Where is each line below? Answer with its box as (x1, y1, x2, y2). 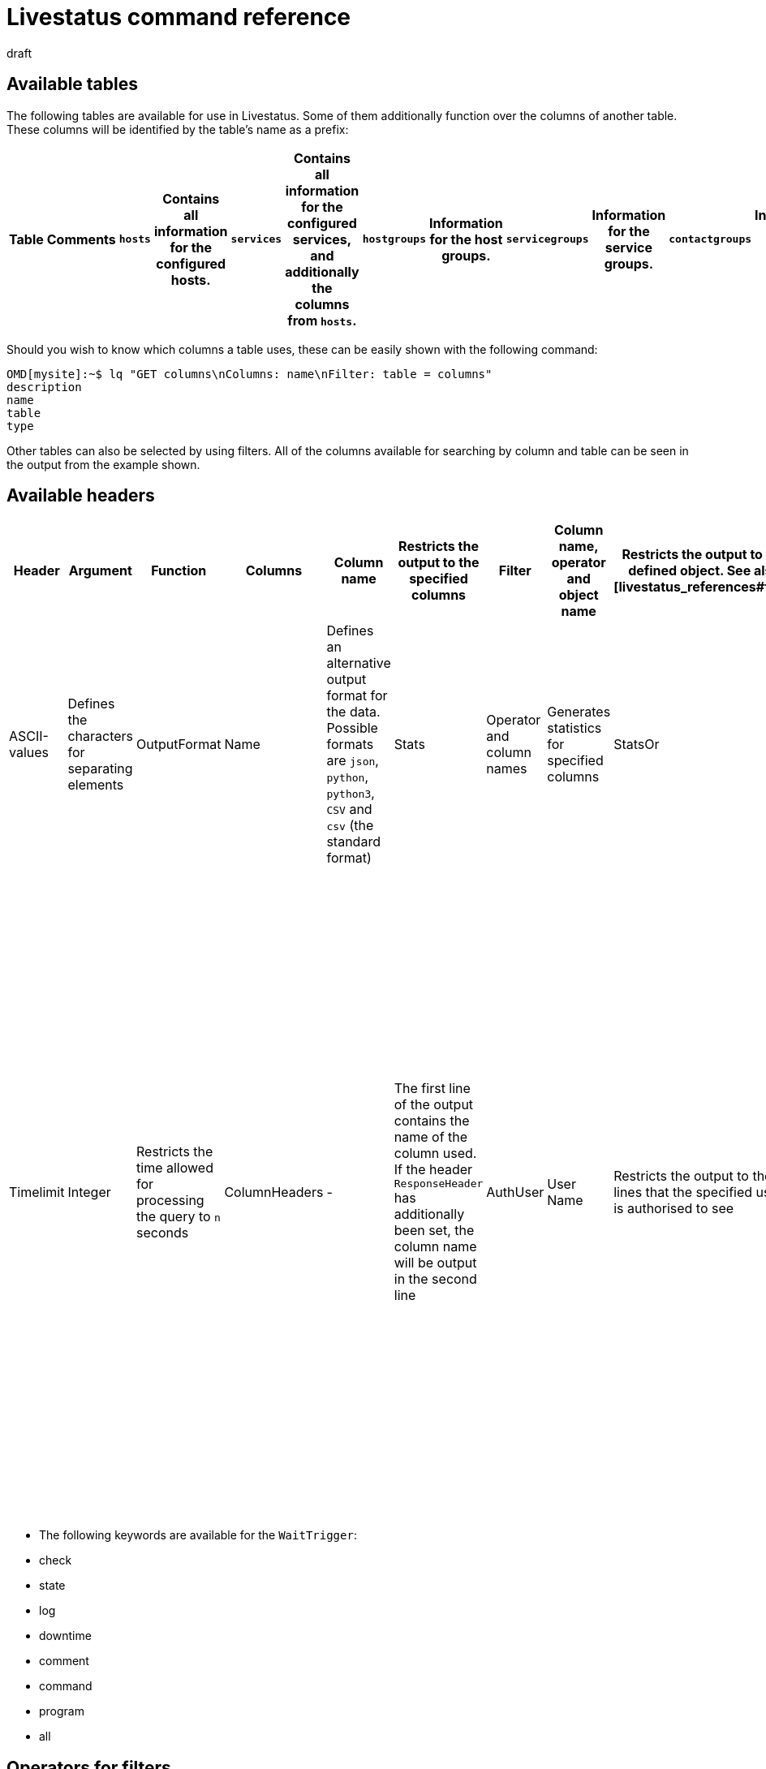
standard (326, 833, 381, 850)
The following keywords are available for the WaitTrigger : (39, 1528, 357, 1543)
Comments (46, 230, 116, 247)
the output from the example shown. (6, 457, 200, 471)
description (6, 380, 82, 394)
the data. (326, 704, 381, 721)
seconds (136, 1224, 189, 1241)
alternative (326, 655, 391, 672)
